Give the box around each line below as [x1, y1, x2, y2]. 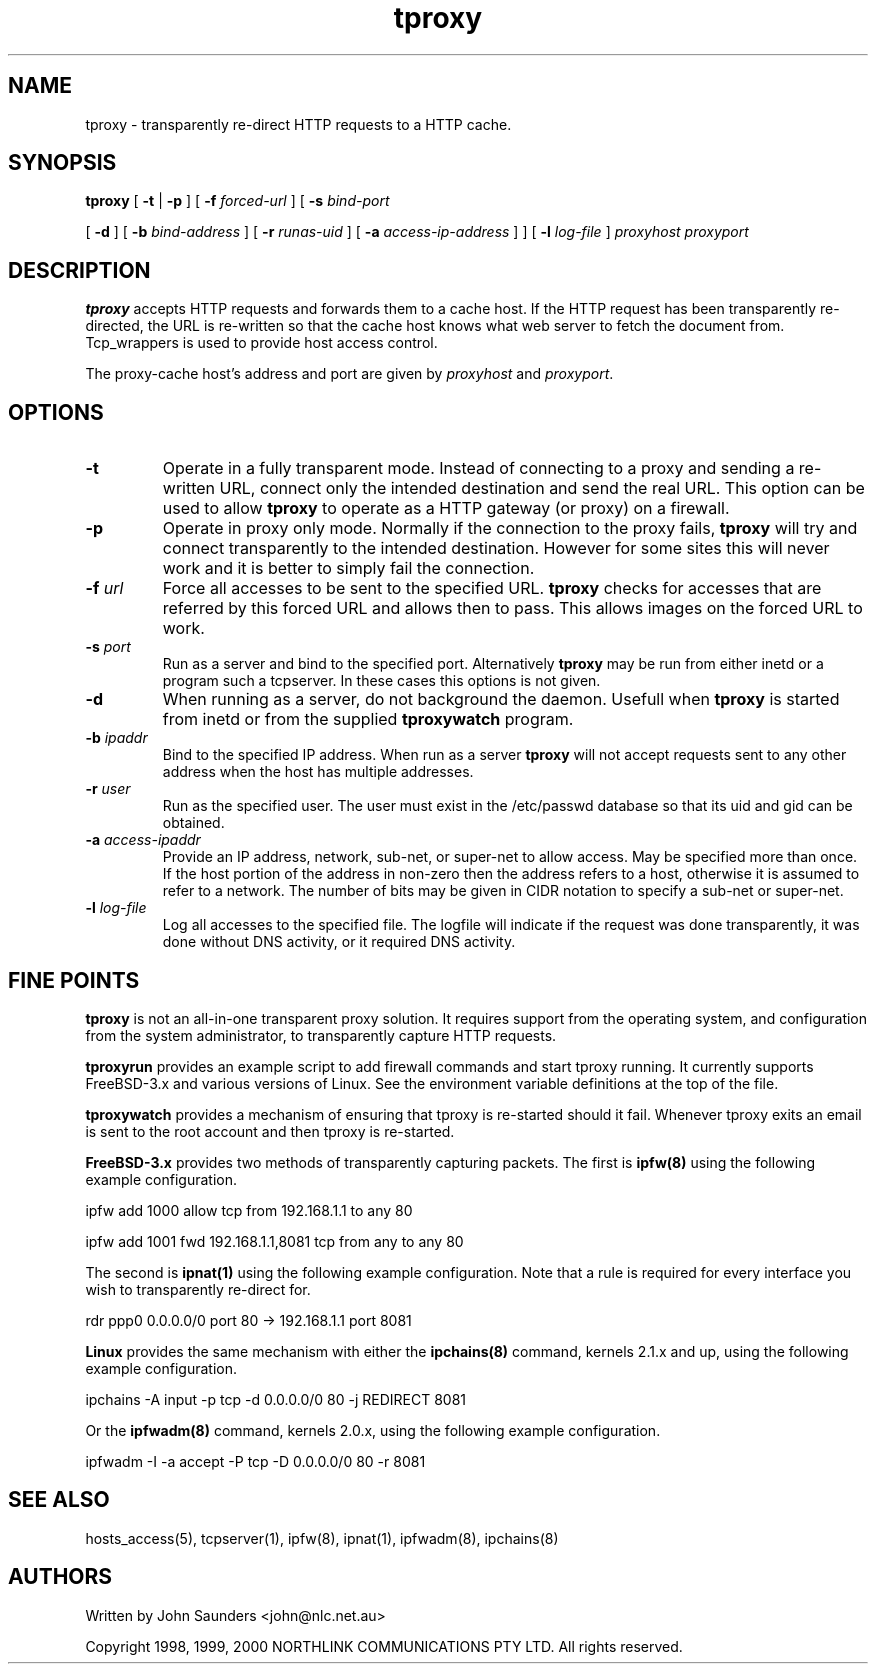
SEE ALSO [8, 1487, 110, 1513]
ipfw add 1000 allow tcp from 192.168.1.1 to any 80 [85, 1201, 413, 1219]
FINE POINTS [8, 967, 140, 993]
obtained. [162, 814, 225, 832]
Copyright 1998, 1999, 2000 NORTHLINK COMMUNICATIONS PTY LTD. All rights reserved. [85, 1637, 683, 1655]
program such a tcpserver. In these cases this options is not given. [162, 672, 601, 690]
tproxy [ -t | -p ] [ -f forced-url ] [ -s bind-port [85, 192, 390, 210]
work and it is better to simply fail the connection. [162, 558, 535, 579]
